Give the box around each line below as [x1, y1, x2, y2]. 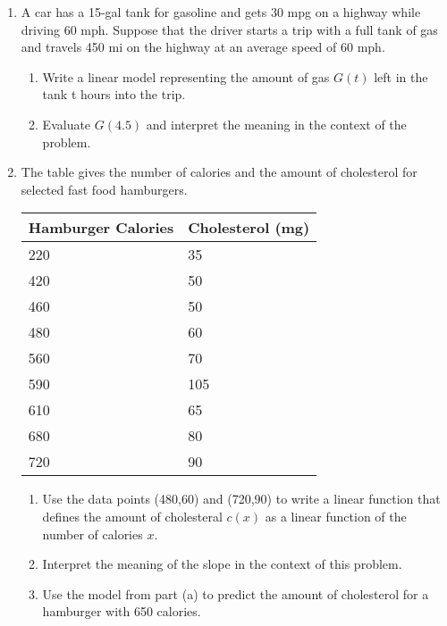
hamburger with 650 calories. [42, 602, 201, 621]
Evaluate [42, 114, 91, 133]
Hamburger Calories [28, 217, 174, 238]
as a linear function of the [265, 506, 407, 525]
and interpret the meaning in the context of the [146, 114, 407, 133]
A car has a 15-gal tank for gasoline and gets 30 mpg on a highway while [21, 3, 421, 21]
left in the [374, 67, 428, 86]
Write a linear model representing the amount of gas [42, 67, 330, 86]
